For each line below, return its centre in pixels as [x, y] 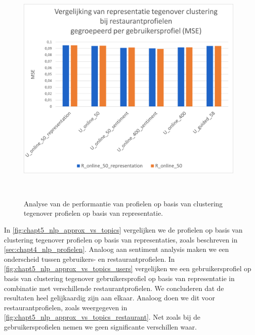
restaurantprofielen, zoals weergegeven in [66, 307]
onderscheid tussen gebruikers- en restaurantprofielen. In [89, 259]
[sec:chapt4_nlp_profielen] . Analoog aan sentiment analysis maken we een [116, 249]
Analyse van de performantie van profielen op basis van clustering [123, 203]
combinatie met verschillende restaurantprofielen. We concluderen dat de [114, 288]
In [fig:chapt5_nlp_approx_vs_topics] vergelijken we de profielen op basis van [123, 229]
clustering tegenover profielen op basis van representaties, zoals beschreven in [121, 239]
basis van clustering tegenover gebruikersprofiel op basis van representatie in [119, 278]
